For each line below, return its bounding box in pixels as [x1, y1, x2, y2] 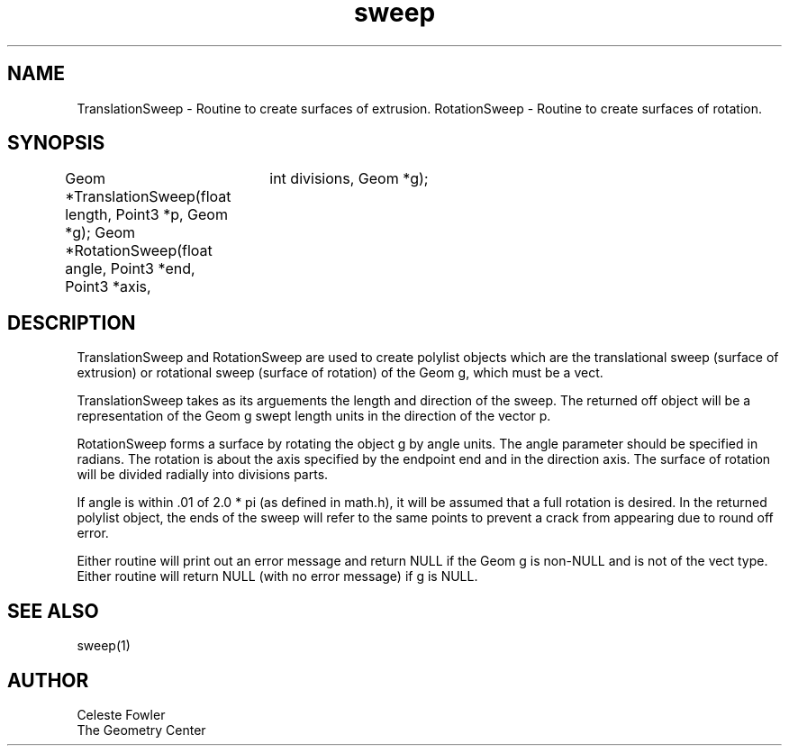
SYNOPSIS [7, 132, 105, 155]
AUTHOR [7, 668, 89, 692]
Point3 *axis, [65, 277, 151, 296]
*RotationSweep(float [65, 241, 213, 260]
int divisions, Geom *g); [269, 169, 429, 188]
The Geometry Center [77, 721, 206, 738]
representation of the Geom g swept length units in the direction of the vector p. [77, 408, 551, 424]
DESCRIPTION [7, 311, 136, 334]
